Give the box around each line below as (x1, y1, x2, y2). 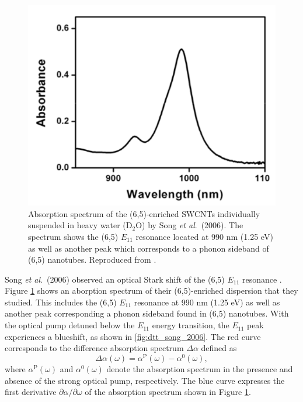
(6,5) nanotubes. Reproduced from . (28, 253, 156, 266)
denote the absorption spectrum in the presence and (106, 362, 293, 374)
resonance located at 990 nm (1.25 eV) (135, 230, 273, 242)
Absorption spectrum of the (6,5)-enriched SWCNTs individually (28, 207, 260, 219)
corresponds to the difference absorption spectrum (5, 342, 184, 354)
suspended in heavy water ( (28, 219, 126, 231)
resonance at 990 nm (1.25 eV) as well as (134, 296, 280, 308)
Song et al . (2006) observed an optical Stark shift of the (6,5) (5, 273, 225, 285)
